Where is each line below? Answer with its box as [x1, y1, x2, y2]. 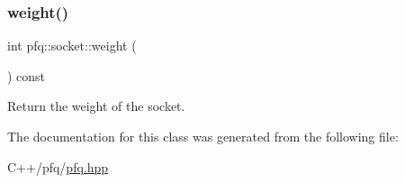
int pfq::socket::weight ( [7, 36, 137, 55]
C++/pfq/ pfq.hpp [7, 157, 109, 176]
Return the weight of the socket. [7, 96, 185, 115]
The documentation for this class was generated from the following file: [7, 127, 399, 145]
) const [7, 66, 46, 85]
